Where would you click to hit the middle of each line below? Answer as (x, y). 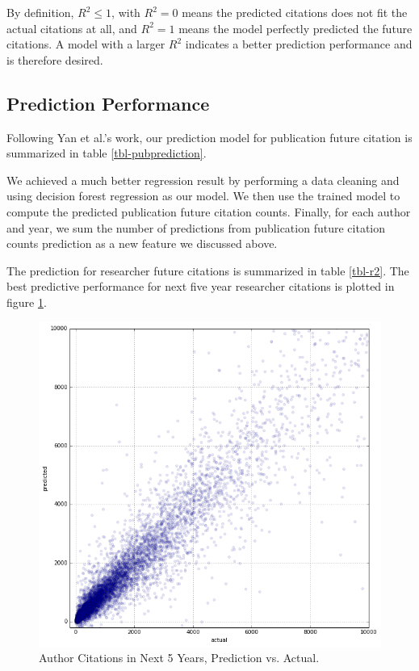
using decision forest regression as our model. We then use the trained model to (203, 196)
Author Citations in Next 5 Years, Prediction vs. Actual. (179, 658)
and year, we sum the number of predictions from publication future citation (196, 227)
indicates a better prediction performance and (299, 44)
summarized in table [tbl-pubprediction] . (107, 153)
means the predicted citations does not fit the (295, 12)
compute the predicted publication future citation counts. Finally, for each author (209, 211)
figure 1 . (27, 302)
